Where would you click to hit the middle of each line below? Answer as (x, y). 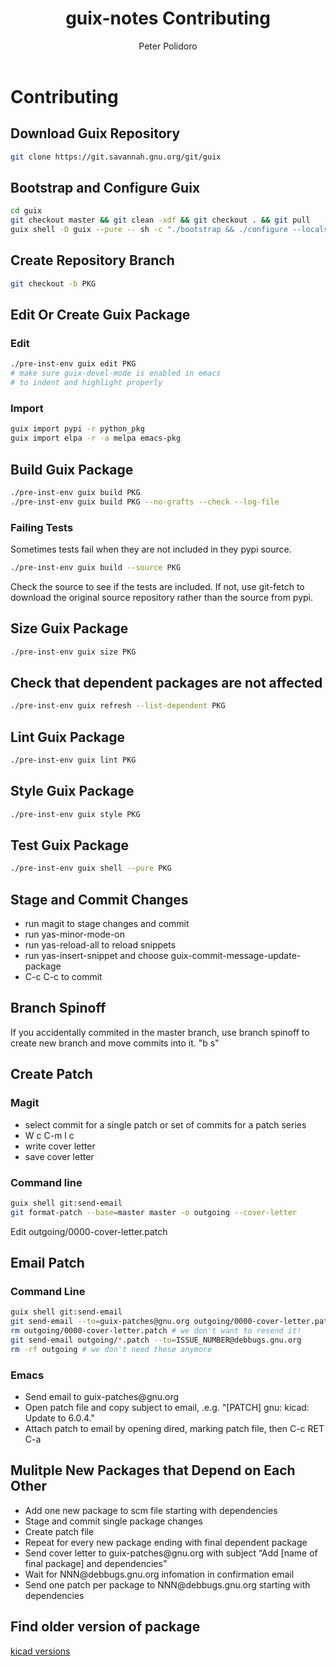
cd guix (26, 211)
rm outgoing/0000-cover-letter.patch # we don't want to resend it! (156, 1331)
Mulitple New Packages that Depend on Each (153, 1470)
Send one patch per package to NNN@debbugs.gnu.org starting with (167, 1584)
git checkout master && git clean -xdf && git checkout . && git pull (160, 220)
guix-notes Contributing (168, 18)
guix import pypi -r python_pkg (77, 429)
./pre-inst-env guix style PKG (75, 814)
